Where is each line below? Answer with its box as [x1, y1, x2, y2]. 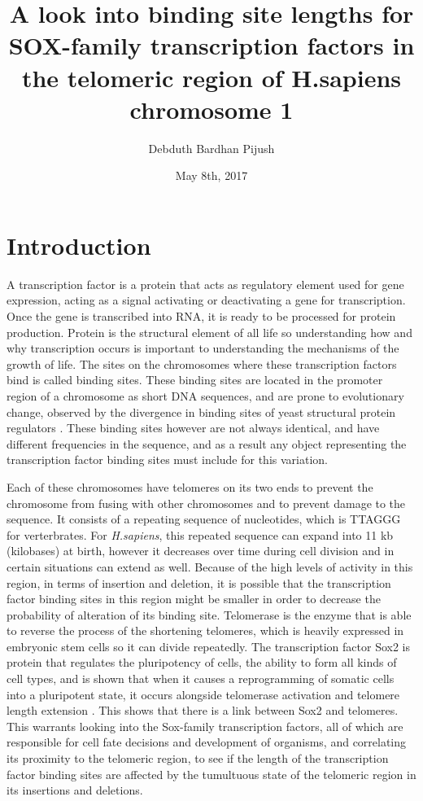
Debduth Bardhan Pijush [148, 139, 275, 156]
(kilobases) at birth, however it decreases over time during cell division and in [7, 542, 395, 559]
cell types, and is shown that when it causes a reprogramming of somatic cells [7, 670, 395, 687]
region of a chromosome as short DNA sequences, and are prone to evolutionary [7, 387, 404, 404]
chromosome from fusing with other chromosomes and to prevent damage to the [7, 494, 406, 511]
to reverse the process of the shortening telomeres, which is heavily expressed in [7, 622, 404, 639]
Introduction [7, 228, 151, 261]
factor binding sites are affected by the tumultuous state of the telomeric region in [7, 765, 416, 782]
